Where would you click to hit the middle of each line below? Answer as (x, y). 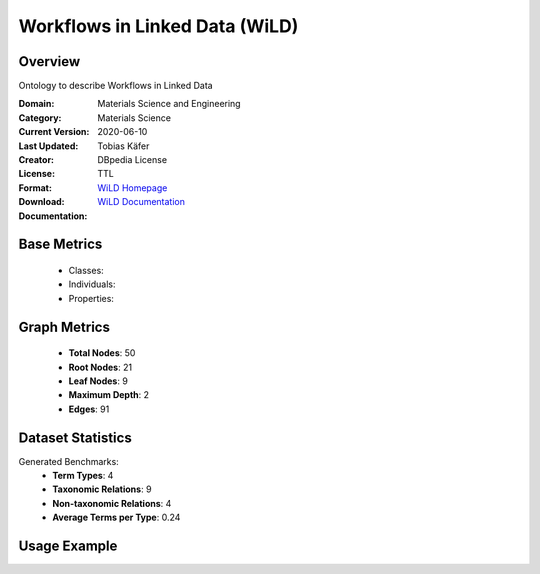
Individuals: (92, 284)
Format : (35, 187)
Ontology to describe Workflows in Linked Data (116, 86)
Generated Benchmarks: (68, 461)
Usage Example (68, 546)
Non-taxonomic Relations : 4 (112, 503)
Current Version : (54, 132)
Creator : (36, 160)
